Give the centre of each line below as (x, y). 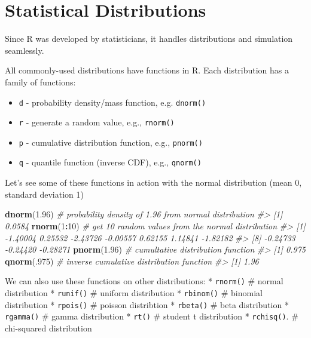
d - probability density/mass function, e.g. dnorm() (112, 102)
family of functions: (40, 82)
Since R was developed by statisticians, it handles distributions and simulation (149, 39)
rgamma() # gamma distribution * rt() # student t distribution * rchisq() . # (152, 316)
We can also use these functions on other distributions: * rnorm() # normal (144, 281)
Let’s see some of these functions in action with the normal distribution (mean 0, (153, 182)
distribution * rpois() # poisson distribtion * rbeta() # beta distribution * (147, 304)
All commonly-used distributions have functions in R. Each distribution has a (147, 70)
